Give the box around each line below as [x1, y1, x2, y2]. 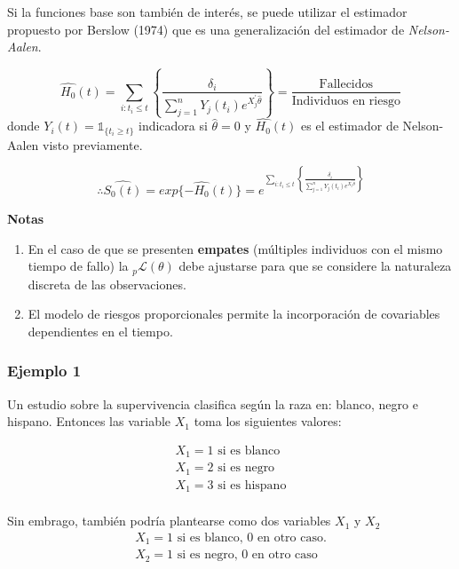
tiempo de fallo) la [28, 257, 129, 275]
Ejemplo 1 [7, 360, 82, 382]
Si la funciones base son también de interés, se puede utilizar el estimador [7, 3, 408, 20]
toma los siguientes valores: [194, 412, 342, 431]
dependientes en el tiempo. [28, 321, 173, 340]
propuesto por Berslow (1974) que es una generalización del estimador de [7, 20, 405, 38]
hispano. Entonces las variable [7, 412, 171, 431]
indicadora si [138, 116, 208, 135]
